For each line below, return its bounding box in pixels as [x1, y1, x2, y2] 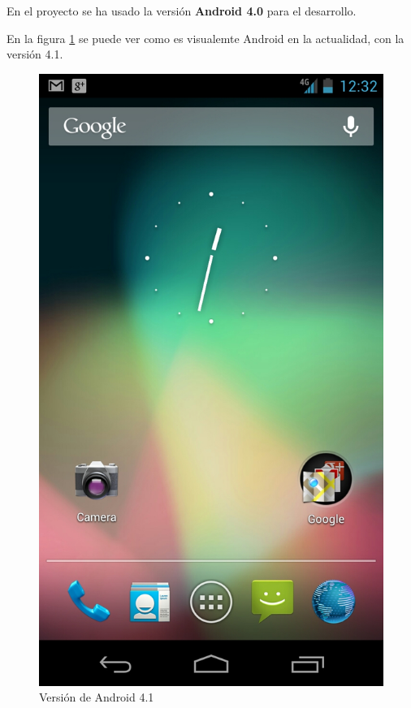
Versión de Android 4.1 [39, 689, 154, 706]
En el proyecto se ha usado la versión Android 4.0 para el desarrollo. [6, 2, 357, 19]
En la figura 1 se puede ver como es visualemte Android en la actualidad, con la [6, 29, 405, 46]
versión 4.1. [6, 45, 63, 63]
